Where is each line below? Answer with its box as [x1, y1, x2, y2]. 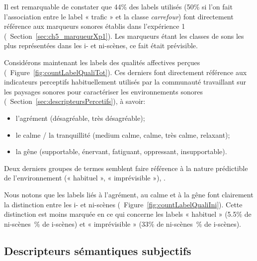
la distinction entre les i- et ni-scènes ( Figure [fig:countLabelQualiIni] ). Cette [4, 199, 243, 209]
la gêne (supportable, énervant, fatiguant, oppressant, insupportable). [15, 146, 227, 157]
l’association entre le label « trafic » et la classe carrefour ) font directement [4, 11, 234, 21]
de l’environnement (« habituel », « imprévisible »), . [4, 173, 166, 183]
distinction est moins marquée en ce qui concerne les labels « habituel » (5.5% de [4, 209, 252, 219]
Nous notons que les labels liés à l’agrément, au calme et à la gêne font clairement [4, 189, 254, 199]
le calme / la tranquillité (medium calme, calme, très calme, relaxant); [15, 129, 230, 140]
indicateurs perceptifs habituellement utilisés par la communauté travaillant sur [4, 77, 247, 87]
